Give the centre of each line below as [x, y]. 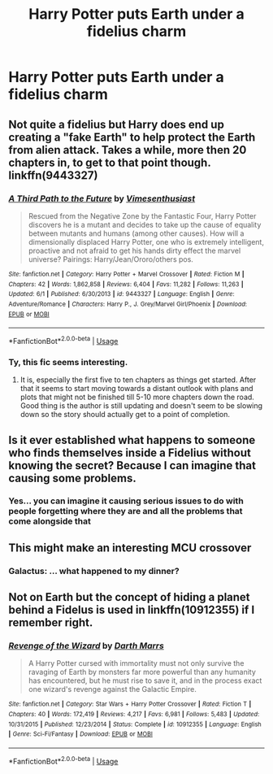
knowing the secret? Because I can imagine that [132, 465]
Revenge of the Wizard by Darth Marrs [86, 646]
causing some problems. [72, 478]
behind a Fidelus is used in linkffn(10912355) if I [132, 610]
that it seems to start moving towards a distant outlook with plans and [136, 389]
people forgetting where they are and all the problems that [126, 511]
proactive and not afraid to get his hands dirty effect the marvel [134, 250]
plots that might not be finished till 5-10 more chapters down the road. [137, 397]
